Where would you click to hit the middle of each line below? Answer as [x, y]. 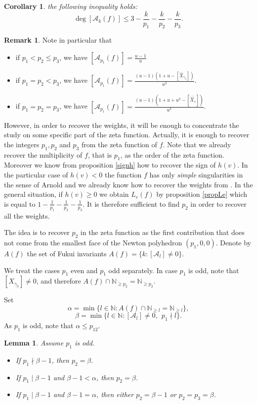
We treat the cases [32, 270]
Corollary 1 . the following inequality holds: [71, 6]
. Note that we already [197, 144]
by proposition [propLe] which [202, 194]
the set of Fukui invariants [67, 253]
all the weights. [27, 215]
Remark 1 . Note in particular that [58, 40]
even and [84, 270]
